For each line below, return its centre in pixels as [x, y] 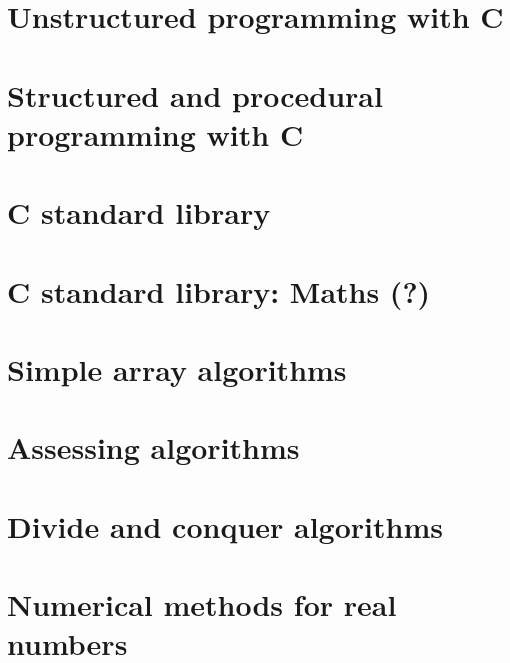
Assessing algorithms [153, 447]
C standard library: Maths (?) [219, 290]
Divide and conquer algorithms [225, 525]
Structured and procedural [195, 94]
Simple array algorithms [177, 368]
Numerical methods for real [202, 604]
